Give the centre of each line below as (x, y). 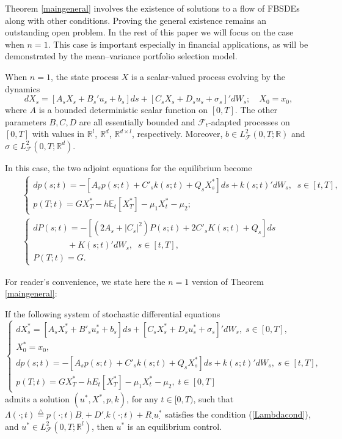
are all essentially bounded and (137, 121)
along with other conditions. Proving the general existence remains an (136, 20)
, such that (213, 399)
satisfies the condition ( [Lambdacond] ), (238, 414)
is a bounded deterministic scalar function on (123, 110)
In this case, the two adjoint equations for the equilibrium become (129, 167)
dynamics (23, 88)
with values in (58, 134)
